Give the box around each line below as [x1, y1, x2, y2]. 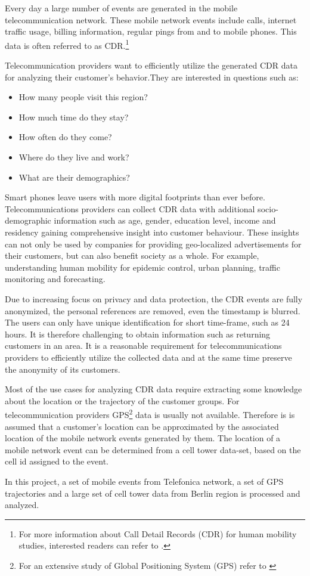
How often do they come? [18, 131, 112, 143]
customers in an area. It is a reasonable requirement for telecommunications [5, 339, 282, 352]
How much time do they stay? [18, 110, 129, 123]
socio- [258, 202, 278, 215]
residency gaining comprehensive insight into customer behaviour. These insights [5, 225, 299, 238]
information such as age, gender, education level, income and [54, 214, 276, 227]
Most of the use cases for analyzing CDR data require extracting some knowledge [5, 383, 302, 395]
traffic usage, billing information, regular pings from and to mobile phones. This [5, 25, 297, 38]
